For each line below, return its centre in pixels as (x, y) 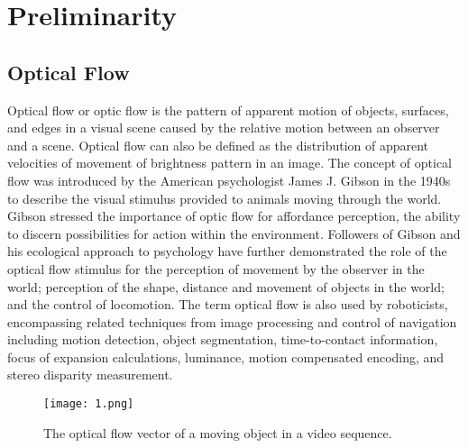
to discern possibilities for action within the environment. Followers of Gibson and (234, 233)
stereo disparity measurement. (90, 375)
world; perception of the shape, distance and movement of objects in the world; (226, 286)
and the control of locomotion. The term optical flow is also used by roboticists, (228, 304)
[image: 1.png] (89, 404)
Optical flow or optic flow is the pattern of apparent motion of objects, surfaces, (228, 110)
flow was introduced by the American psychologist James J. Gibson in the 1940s (229, 180)
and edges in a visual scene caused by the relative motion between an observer (224, 128)
